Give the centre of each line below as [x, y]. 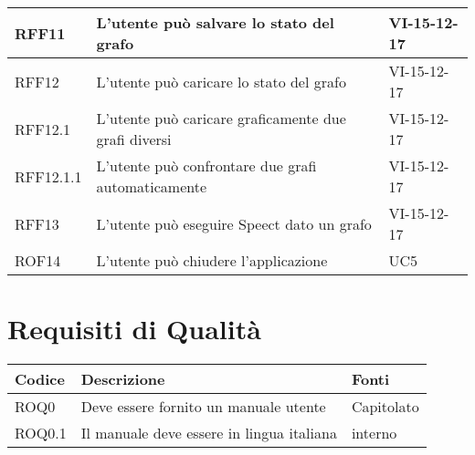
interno [374, 433]
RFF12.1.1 [48, 176]
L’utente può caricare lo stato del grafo [221, 81]
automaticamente [152, 186]
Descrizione [123, 379]
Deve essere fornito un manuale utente [203, 407]
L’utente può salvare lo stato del [215, 22]
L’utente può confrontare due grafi [206, 165]
